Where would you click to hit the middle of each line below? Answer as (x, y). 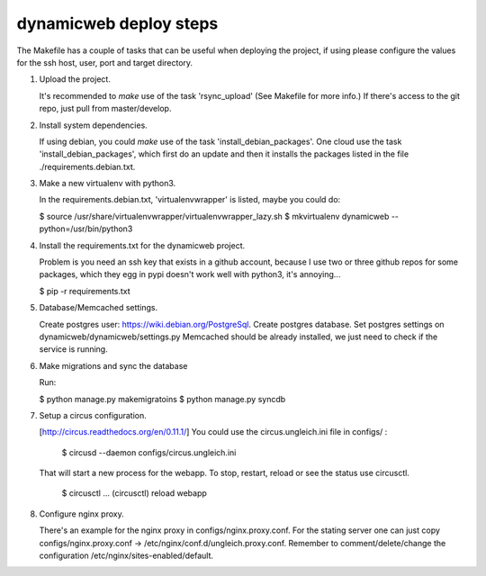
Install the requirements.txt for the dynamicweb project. (142, 245)
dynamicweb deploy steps (117, 23)
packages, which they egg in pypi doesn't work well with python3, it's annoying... (190, 274)
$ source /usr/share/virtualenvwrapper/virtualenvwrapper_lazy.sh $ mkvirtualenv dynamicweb (214, 216)
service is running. (73, 349)
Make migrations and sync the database (113, 365)
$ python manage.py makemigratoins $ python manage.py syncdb (162, 399)
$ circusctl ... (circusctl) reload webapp (134, 493)
